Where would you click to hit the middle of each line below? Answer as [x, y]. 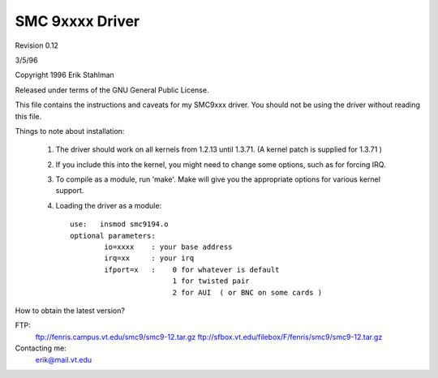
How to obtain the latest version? [70, 310]
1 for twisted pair [211, 281]
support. [70, 191]
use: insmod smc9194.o [119, 224]
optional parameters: [113, 236]
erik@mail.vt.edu [64, 359]
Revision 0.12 [36, 45]
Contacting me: [41, 348]
